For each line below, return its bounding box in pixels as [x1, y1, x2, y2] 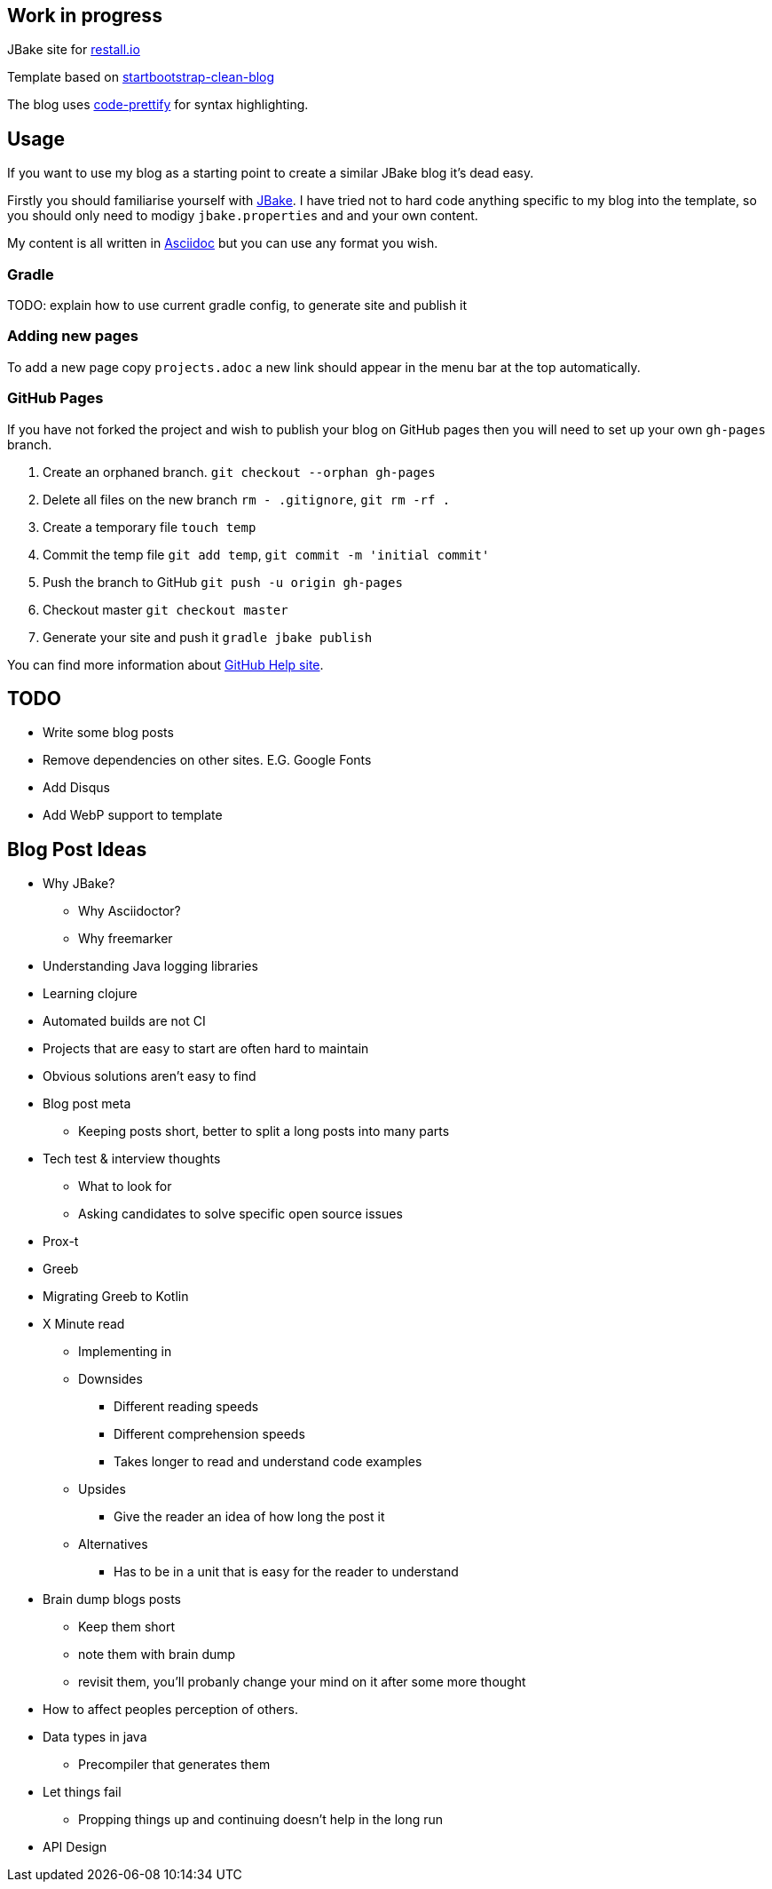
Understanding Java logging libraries [43, 958, 258, 974]
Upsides [78, 1481, 126, 1497]
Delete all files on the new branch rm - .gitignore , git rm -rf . [43, 491, 451, 507]
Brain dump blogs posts [43, 1591, 181, 1607]
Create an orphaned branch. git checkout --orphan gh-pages [43, 464, 436, 480]
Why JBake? [43, 876, 115, 892]
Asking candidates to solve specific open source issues [78, 1206, 403, 1222]
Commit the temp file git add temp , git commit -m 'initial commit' [43, 546, 490, 562]
